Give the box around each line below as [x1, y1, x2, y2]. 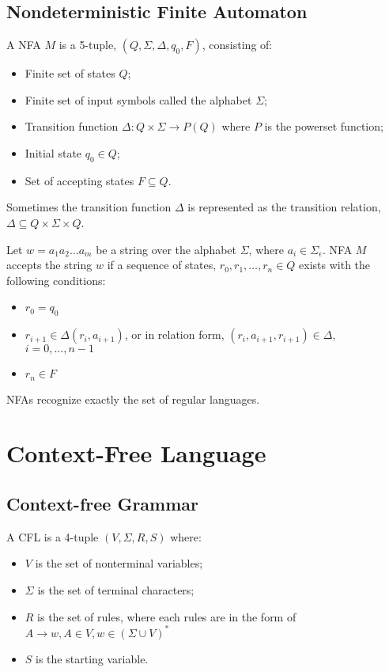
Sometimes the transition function [6, 199, 172, 215]
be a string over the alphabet [96, 241, 237, 257]
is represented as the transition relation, [187, 199, 381, 215]
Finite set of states [25, 65, 115, 82]
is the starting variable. [36, 650, 149, 666]
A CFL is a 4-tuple [6, 528, 99, 545]
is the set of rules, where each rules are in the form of [37, 608, 296, 625]
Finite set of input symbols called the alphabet [25, 91, 252, 108]
